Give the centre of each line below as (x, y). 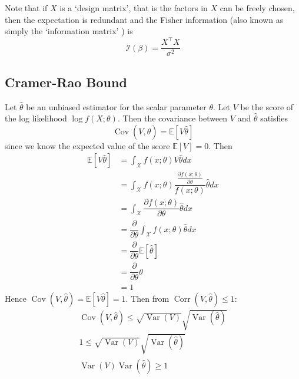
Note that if (26, 8)
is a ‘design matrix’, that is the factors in (134, 8)
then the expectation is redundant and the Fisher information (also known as (144, 19)
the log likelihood (36, 118)
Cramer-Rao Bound (66, 82)
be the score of (267, 106)
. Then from (147, 298)
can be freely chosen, (257, 8)
